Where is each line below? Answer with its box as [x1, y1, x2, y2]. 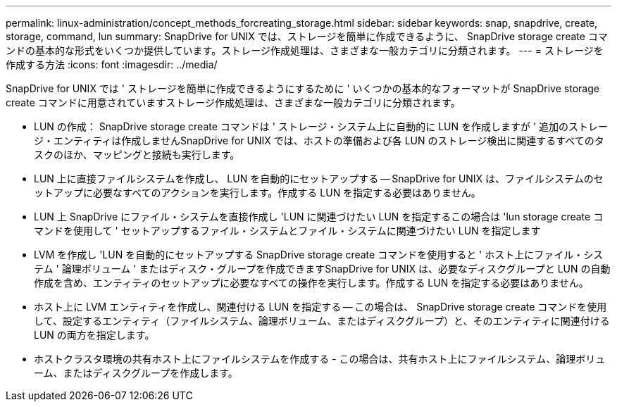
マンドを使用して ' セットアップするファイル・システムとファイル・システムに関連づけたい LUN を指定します [34, 225, 541, 237]
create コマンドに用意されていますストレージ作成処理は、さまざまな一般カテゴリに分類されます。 [6, 96, 461, 108]
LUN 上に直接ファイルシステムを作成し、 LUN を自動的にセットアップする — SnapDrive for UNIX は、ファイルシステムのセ [34, 173, 604, 184]
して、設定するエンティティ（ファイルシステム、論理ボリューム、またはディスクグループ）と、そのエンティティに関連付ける [34, 315, 610, 327]
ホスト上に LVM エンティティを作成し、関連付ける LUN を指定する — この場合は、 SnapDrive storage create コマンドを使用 [34, 301, 607, 313]
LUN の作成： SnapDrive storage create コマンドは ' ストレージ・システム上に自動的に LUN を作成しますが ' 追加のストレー [34, 120, 609, 132]
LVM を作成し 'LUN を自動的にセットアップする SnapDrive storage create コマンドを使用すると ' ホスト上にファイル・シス [34, 249, 604, 261]
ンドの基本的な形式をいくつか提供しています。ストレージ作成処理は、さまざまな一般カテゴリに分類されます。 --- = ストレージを [6, 44, 604, 56]
